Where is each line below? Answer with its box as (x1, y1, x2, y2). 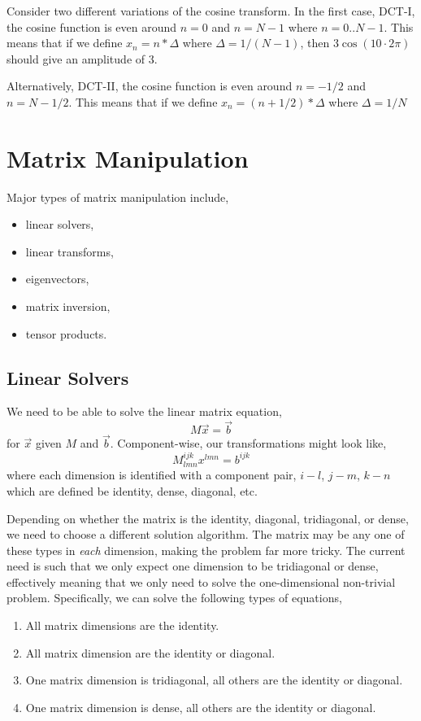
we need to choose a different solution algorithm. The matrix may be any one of (7, 526, 405, 543)
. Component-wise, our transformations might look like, (110, 435, 387, 452)
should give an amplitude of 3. (7, 50, 158, 67)
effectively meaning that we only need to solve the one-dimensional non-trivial (7, 573, 396, 590)
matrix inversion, (25, 298, 111, 315)
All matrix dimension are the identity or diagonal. (25, 644, 276, 661)
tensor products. (25, 325, 107, 342)
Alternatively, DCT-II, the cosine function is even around (7, 77, 293, 94)
